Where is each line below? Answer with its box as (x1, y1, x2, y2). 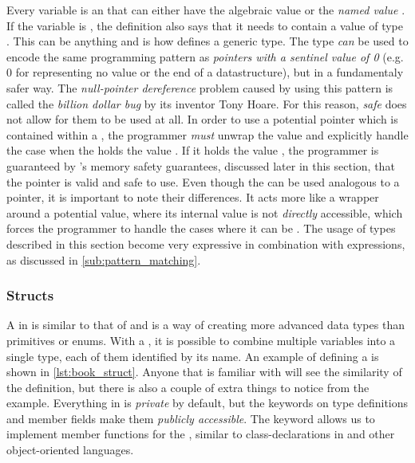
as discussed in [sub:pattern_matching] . (6, 251, 201, 268)
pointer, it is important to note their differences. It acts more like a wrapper (6, 189, 379, 206)
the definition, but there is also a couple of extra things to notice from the (6, 379, 370, 395)
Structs (6, 285, 54, 305)
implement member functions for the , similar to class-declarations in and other (6, 426, 395, 442)
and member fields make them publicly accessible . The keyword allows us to (6, 410, 375, 426)
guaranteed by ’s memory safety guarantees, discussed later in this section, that (6, 157, 395, 174)
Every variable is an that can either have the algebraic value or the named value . (6, 2, 405, 18)
